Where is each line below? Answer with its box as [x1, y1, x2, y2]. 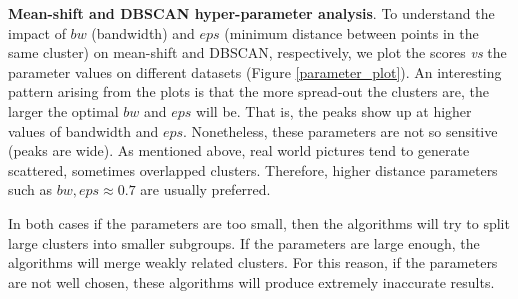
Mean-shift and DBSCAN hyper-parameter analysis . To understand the [8, 3, 495, 23]
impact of [8, 22, 66, 43]
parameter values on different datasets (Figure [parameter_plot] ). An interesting [8, 61, 502, 82]
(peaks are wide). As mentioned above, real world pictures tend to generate [8, 140, 470, 161]
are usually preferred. [140, 179, 271, 200]
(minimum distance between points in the [224, 22, 479, 43]
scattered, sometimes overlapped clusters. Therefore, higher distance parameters [8, 159, 498, 180]
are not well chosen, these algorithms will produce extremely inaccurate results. [8, 271, 495, 292]
